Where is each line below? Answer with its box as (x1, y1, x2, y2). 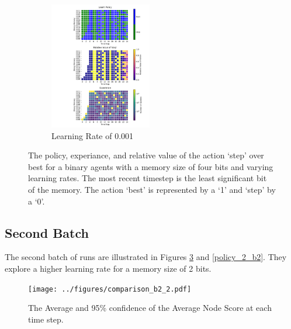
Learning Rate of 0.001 (51, 129, 134, 141)
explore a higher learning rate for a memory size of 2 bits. (5, 262, 212, 274)
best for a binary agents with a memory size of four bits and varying (28, 160, 273, 172)
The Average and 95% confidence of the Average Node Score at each (28, 302, 272, 314)
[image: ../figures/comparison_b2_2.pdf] (28, 285, 192, 293)
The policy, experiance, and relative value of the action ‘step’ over (28, 149, 264, 161)
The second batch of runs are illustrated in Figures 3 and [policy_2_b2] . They (5, 251, 287, 263)
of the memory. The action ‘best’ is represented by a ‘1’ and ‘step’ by (28, 183, 276, 196)
